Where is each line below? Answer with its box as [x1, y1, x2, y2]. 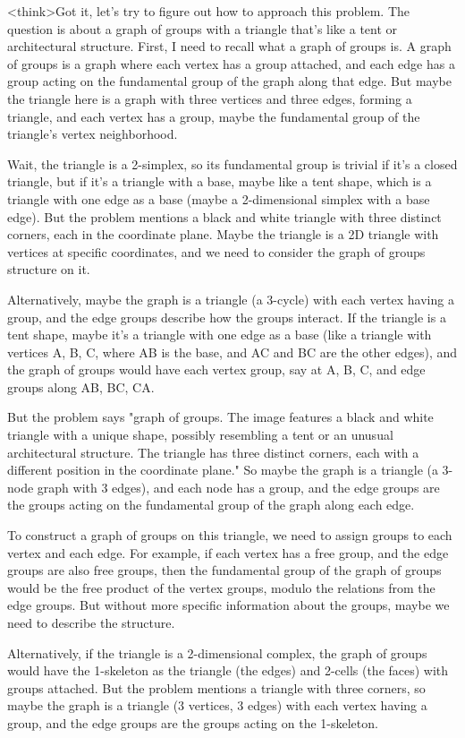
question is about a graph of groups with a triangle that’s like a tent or [7, 19, 398, 38]
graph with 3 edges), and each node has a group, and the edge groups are [37, 477, 440, 496]
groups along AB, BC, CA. [7, 377, 155, 396]
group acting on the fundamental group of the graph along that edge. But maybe [7, 72, 452, 90]
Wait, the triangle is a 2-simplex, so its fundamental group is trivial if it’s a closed [7, 154, 458, 173]
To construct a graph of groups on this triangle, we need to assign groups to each [7, 526, 452, 545]
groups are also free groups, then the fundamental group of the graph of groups [7, 561, 442, 579]
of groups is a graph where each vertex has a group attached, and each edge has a [7, 54, 455, 73]
